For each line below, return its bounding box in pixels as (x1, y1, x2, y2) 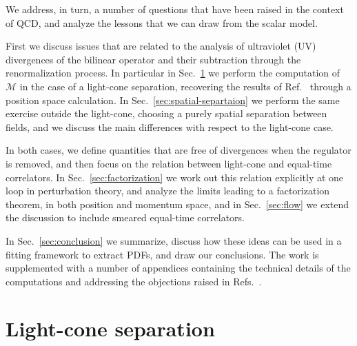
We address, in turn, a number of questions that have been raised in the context (6, 2, 344, 16)
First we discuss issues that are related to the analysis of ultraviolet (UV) (6, 39, 316, 53)
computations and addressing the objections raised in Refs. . (6, 274, 262, 288)
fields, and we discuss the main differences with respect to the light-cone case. (6, 119, 334, 134)
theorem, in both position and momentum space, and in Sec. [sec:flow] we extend (6, 196, 349, 211)
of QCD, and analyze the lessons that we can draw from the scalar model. (6, 15, 318, 30)
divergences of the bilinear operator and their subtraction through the (6, 52, 301, 66)
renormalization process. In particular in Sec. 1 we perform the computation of (6, 65, 340, 80)
